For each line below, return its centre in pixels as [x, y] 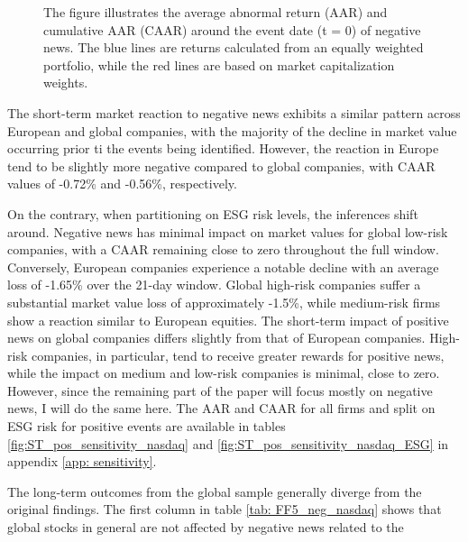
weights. [66, 83]
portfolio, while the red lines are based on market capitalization [219, 64]
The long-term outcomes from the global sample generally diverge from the [215, 491]
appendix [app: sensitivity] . [82, 461]
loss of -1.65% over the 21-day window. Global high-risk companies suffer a [214, 285]
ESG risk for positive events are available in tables [147, 426]
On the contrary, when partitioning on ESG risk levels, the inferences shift [213, 213]
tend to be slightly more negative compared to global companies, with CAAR [221, 165]
